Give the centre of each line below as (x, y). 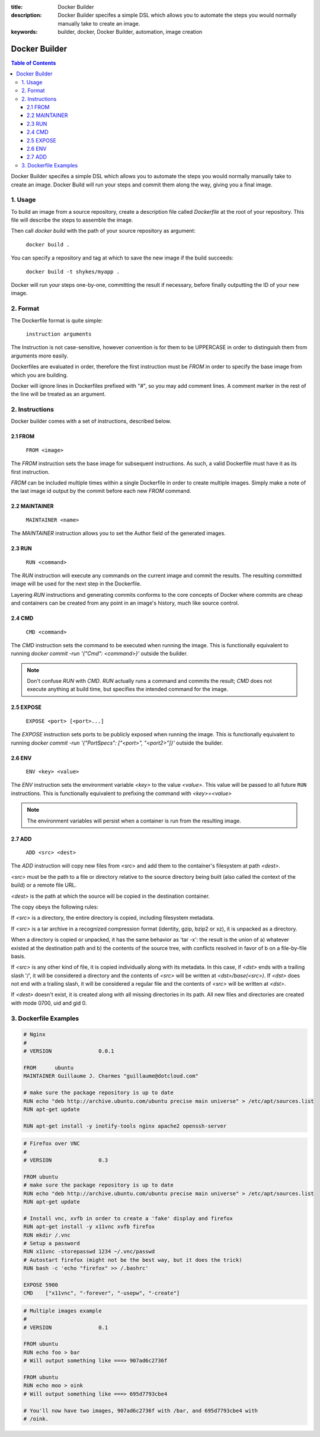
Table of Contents (33, 63)
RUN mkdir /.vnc (47, 1235)
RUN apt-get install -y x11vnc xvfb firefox (89, 1227)
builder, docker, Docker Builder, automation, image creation (130, 32)
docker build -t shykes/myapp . (73, 271)
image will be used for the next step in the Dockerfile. (76, 584)
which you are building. (39, 375)
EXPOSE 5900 (41, 1285)
